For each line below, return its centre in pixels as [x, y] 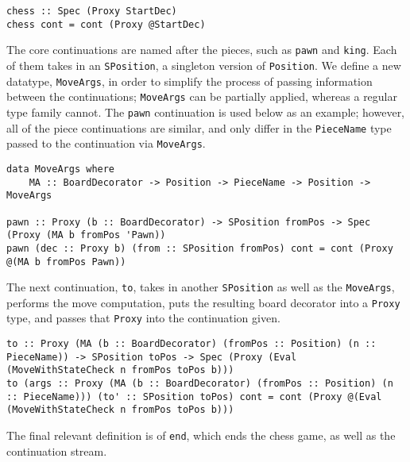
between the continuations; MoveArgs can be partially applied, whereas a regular [202, 96]
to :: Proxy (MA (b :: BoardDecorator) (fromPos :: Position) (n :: [191, 344]
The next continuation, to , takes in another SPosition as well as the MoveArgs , [201, 287]
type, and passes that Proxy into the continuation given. [143, 318]
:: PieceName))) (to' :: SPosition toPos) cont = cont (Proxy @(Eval [194, 397]
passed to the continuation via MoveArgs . [106, 143]
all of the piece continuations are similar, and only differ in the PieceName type [199, 127]
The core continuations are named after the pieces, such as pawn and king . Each [202, 50]
